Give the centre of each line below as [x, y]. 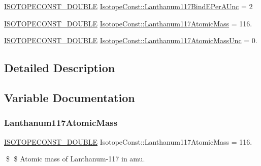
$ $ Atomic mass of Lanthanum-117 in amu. [75, 159]
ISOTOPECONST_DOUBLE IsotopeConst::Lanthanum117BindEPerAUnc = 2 [128, 6]
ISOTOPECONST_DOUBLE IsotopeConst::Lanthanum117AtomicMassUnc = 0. [131, 40]
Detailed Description [60, 68]
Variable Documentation [70, 97]
